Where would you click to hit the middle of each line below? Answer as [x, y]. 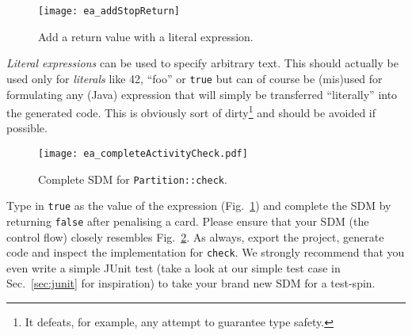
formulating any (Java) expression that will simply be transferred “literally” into [202, 94]
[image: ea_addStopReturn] [109, 11]
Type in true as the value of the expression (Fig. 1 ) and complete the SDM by [199, 206]
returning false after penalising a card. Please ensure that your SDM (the [188, 221]
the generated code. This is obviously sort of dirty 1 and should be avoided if [191, 111]
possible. [27, 128]
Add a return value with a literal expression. [146, 36]
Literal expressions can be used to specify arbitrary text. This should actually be [202, 63]
